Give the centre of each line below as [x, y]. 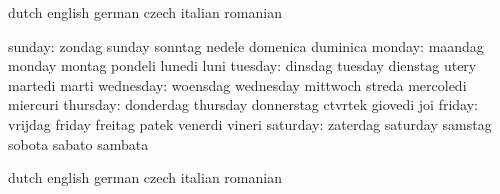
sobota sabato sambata [78, 143]
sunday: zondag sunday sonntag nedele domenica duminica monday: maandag [246, 45]
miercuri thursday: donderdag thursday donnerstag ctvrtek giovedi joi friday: [243, 104]
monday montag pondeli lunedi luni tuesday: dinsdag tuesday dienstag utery [242, 65]
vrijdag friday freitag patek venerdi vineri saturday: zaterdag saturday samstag [250, 123]
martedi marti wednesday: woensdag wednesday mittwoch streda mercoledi [237, 84]
